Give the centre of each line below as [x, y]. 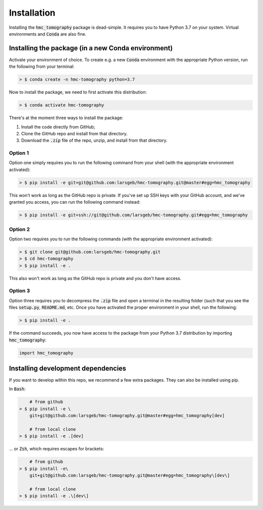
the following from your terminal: [42, 66]
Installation [32, 13]
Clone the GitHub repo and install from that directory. [74, 133]
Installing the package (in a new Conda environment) [91, 48]
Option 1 [19, 153]
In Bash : [17, 389]
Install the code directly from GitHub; [58, 127]
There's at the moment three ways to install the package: [66, 118]
